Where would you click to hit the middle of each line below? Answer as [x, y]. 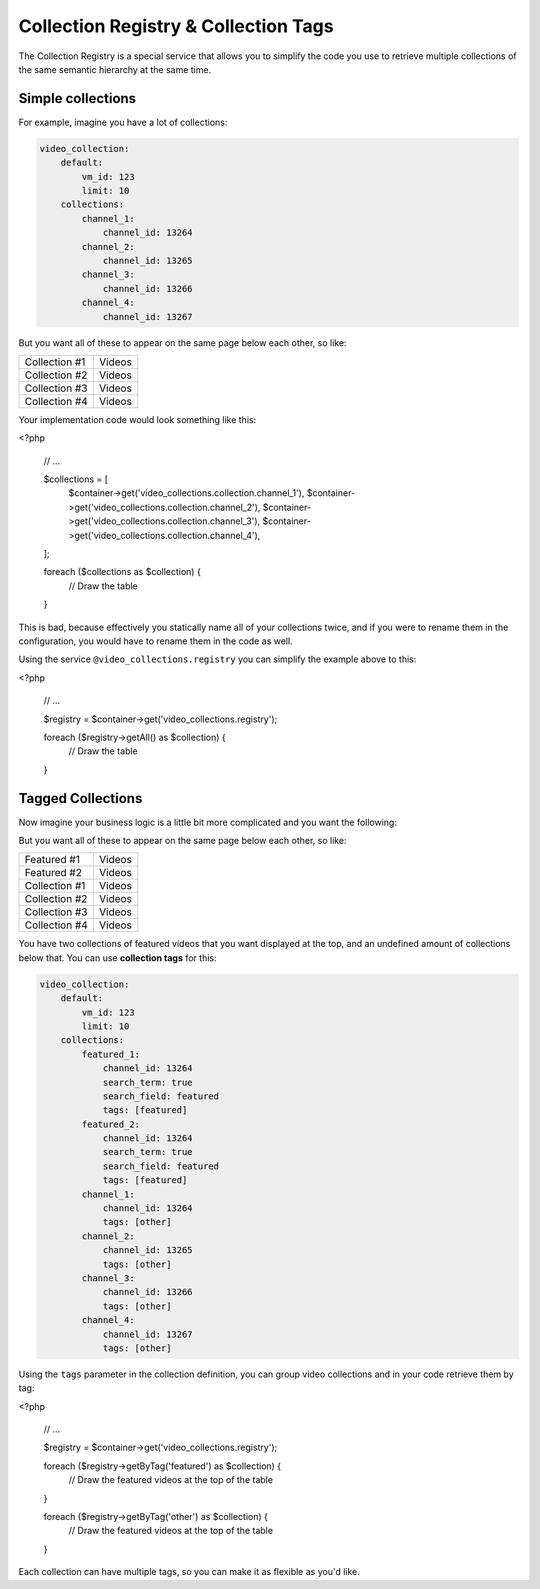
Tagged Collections [80, 798]
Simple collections [77, 98]
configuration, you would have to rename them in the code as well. [156, 641]
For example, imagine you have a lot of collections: [123, 122]
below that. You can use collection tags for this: [117, 957]
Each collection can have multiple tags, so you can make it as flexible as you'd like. [189, 1572]
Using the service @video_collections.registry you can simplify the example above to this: [217, 659]
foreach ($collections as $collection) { [122, 572]
